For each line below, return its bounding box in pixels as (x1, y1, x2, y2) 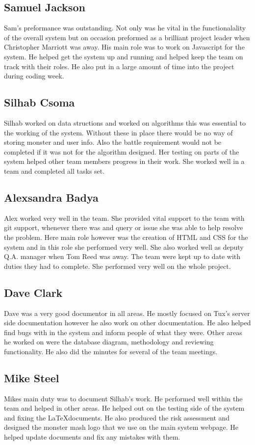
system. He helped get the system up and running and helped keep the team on (4, 51, 243, 61)
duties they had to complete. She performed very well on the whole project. (4, 261, 231, 271)
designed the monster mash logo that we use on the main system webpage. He (4, 422, 238, 432)
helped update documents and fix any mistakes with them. (4, 432, 180, 442)
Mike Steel (4, 370, 59, 385)
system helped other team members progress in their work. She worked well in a (4, 156, 245, 166)
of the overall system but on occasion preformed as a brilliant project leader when (4, 32, 250, 42)
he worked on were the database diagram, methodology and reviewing (4, 337, 214, 347)
